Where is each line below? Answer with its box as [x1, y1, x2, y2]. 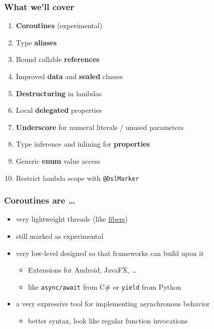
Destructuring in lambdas [16, 88, 102, 98]
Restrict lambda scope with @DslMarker [16, 172, 139, 183]
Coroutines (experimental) [16, 20, 103, 31]
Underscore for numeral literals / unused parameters [16, 121, 184, 132]
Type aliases [16, 37, 57, 47]
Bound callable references [16, 54, 100, 64]
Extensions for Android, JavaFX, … [28, 265, 137, 275]
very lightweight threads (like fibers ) [16, 214, 128, 224]
